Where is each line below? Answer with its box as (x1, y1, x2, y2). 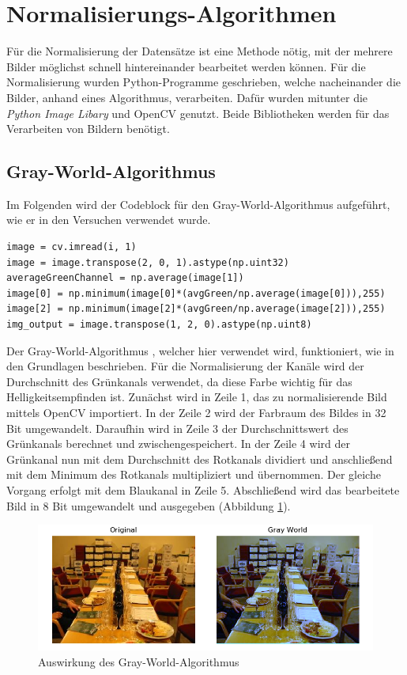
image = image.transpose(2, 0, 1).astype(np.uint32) (6, 256, 289, 268)
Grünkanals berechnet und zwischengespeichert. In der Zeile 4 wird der (6, 435, 350, 452)
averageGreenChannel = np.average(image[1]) (6, 272, 244, 284)
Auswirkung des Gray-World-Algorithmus (38, 653, 239, 669)
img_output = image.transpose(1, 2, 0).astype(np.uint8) (6, 319, 312, 331)
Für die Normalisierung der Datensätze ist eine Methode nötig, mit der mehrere (6, 43, 393, 59)
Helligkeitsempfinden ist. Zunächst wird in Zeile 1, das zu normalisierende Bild (6, 389, 387, 405)
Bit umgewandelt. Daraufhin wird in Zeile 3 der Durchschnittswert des (6, 419, 349, 436)
